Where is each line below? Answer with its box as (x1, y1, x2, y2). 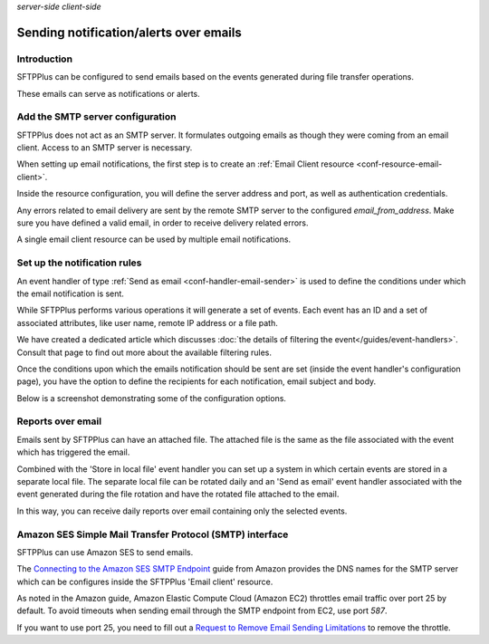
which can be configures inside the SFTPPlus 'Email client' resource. (16, 576, 273, 587)
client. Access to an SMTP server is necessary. (16, 142, 193, 153)
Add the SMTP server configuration (16, 111, 177, 123)
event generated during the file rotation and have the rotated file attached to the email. (16, 489, 340, 500)
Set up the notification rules (16, 256, 142, 269)
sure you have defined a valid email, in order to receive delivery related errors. (16, 217, 309, 228)
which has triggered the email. (16, 447, 130, 457)
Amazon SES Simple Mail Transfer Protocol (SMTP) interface (16, 528, 289, 541)
